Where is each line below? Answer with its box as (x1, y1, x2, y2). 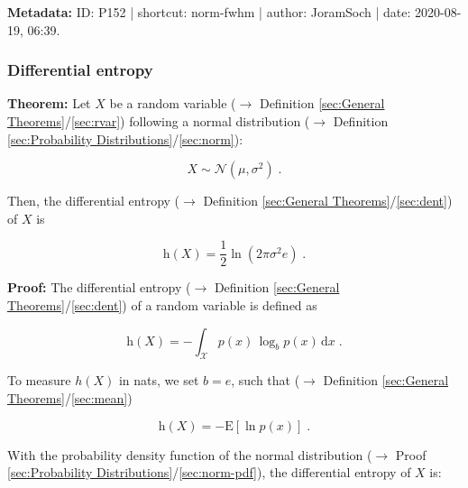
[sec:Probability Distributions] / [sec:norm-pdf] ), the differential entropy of (7, 463, 411, 482)
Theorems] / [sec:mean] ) (7, 389, 133, 408)
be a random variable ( (109, 94, 236, 113)
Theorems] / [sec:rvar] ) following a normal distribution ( (7, 112, 310, 130)
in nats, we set (118, 371, 199, 390)
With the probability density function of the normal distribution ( (7, 445, 372, 464)
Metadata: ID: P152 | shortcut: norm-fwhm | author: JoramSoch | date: (7, 3, 411, 21)
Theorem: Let (7, 94, 91, 113)
